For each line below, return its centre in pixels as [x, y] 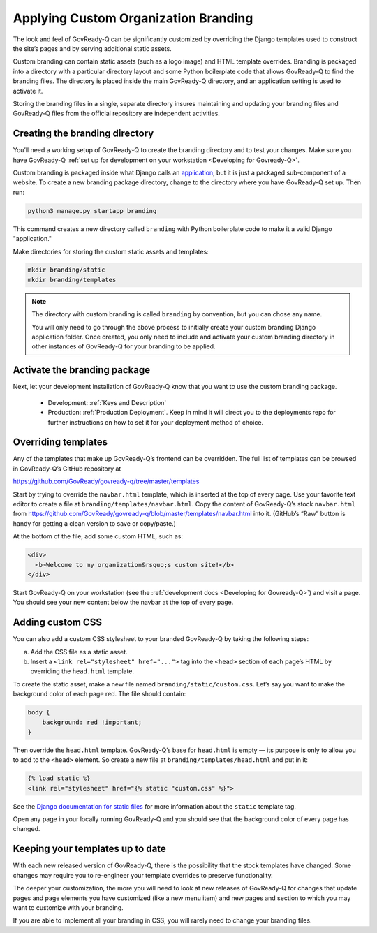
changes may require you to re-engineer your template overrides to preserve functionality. [143, 875]
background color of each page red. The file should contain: [99, 694]
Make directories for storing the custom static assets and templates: [111, 251]
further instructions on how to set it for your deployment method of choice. [156, 422]
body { [39, 713]
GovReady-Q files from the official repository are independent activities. [116, 113]
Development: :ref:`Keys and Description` [107, 402]
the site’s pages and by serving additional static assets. [93, 48]
